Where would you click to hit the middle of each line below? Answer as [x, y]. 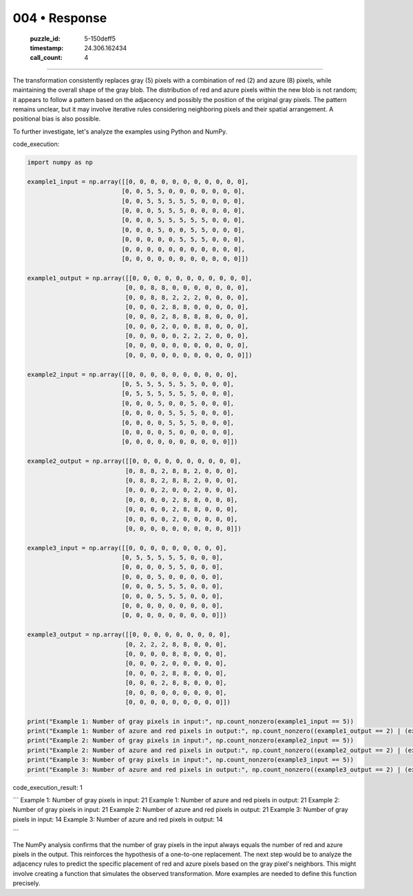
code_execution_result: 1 [47, 787]
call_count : [46, 58]
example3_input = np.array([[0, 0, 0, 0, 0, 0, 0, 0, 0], [127, 548]
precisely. [27, 883]
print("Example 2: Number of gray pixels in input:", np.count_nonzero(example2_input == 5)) [191, 741]
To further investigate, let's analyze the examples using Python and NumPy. [120, 132]
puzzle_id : [45, 39]
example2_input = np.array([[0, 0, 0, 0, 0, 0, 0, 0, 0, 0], [133, 374]
